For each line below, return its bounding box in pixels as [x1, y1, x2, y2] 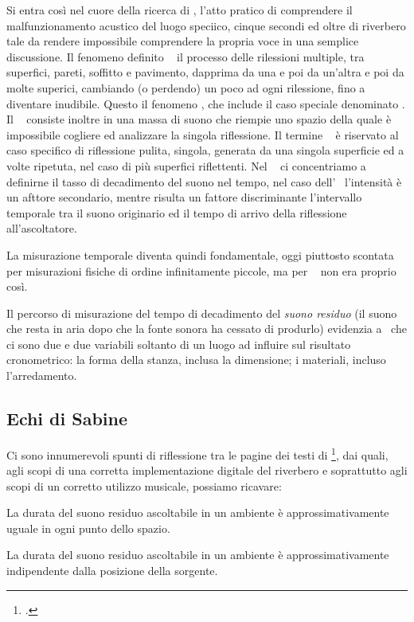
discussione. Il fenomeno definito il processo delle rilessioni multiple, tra [6, 48, 365, 65]
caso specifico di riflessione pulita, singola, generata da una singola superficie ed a [6, 142, 404, 158]
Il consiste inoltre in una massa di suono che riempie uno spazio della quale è [6, 111, 392, 127]
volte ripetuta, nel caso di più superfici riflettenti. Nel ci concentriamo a [6, 157, 366, 174]
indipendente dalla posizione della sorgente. [6, 562, 218, 579]
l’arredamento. [6, 367, 77, 384]
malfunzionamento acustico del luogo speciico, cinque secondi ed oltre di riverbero [6, 17, 406, 33]
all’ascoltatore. [6, 220, 77, 237]
